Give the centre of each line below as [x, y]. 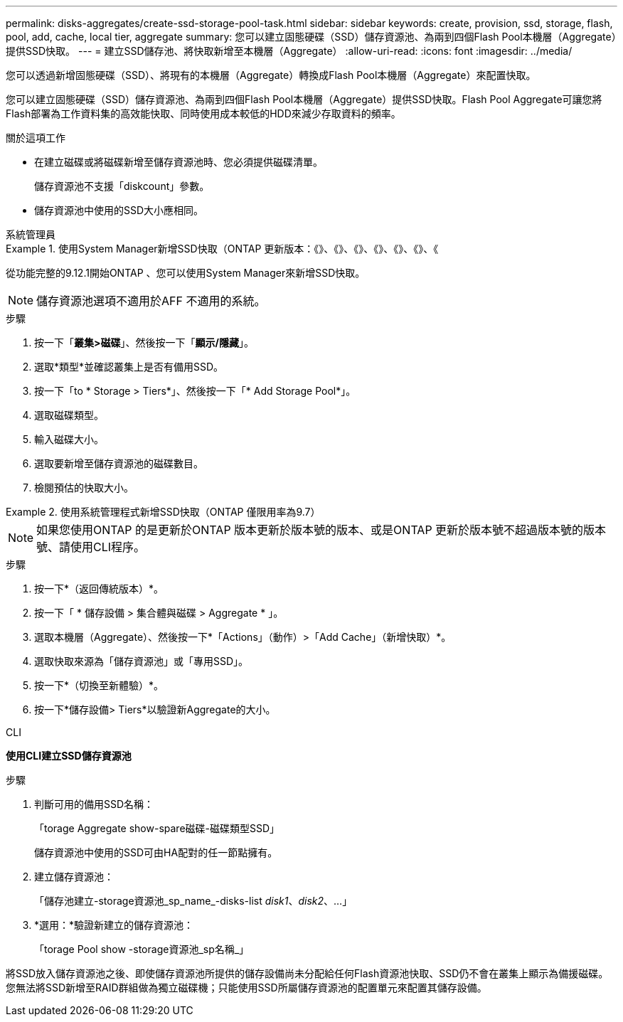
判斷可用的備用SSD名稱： [94, 804]
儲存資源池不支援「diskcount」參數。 [122, 186]
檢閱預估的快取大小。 [84, 488]
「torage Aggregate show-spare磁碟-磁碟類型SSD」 [157, 828]
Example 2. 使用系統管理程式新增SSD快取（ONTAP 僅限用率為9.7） [163, 512]
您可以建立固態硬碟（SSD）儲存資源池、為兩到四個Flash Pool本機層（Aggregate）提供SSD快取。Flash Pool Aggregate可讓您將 [304, 99]
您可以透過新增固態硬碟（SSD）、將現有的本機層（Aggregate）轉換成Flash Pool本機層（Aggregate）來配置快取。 [271, 75]
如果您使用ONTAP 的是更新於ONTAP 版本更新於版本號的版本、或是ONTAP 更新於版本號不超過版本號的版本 [321, 530]
